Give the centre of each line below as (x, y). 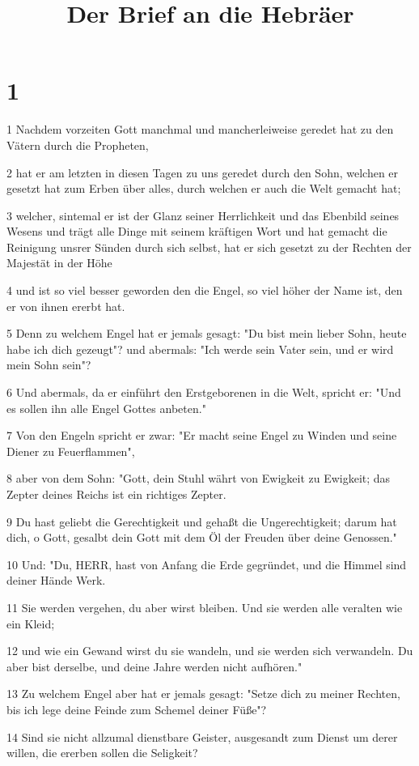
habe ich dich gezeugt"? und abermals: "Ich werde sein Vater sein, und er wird (200, 349)
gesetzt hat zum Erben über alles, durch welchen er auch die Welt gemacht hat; (204, 188)
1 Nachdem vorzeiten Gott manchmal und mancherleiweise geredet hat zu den (200, 129)
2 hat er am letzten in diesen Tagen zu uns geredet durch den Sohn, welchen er (203, 172)
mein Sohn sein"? (49, 365)
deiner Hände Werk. (56, 580)
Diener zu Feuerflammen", (71, 451)
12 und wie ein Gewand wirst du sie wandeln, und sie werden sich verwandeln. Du (210, 651)
